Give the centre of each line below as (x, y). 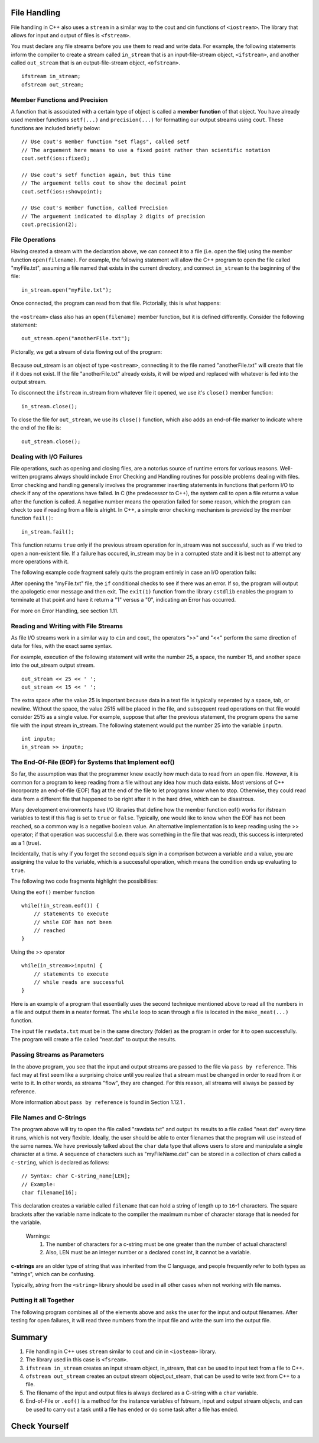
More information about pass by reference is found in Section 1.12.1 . (98, 1102)
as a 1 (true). (26, 842)
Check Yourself (40, 1426)
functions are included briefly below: (56, 128)
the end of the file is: (36, 428)
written (19, 477)
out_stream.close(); (51, 441)
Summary (29, 1337)
